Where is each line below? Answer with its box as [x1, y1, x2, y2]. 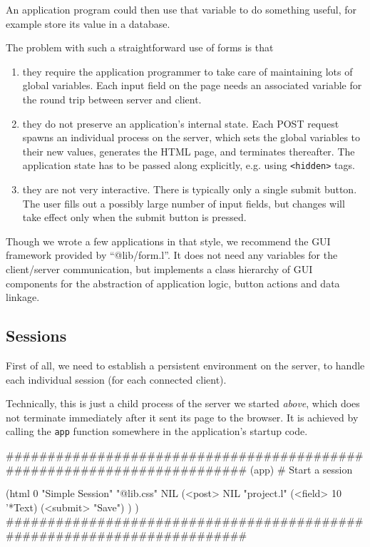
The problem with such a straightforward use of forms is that [6, 40, 274, 55]
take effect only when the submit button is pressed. [22, 210, 247, 225]
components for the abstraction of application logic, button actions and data [6, 275, 340, 290]
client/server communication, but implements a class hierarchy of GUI [6, 261, 313, 276]
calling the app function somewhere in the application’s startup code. [6, 424, 308, 439]
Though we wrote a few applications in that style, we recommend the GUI [6, 233, 331, 248]
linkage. [6, 290, 40, 305]
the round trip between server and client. [22, 91, 202, 106]
